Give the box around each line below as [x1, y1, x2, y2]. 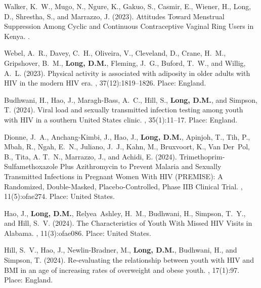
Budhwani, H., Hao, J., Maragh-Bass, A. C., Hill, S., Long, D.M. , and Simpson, [4, 94, 257, 105]
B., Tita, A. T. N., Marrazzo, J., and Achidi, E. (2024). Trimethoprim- [4, 151, 225, 161]
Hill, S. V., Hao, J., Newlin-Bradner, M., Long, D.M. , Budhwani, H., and [4, 244, 237, 255]
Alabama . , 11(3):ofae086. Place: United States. [4, 227, 151, 238]
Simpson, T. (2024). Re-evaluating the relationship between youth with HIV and [4, 255, 254, 265]
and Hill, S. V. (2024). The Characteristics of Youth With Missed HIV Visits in [4, 218, 252, 228]
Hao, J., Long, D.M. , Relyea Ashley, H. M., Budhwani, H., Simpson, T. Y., [4, 208, 246, 218]
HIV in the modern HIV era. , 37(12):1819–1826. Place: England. [4, 77, 206, 88]
